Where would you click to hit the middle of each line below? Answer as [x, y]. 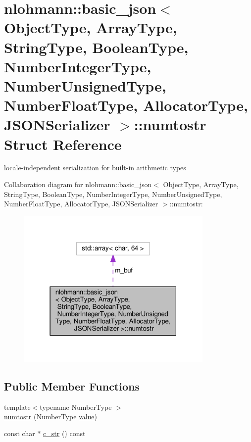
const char [20, 433]
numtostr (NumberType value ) [51, 417]
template [17, 407]
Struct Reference [63, 144]
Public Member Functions [72, 386]
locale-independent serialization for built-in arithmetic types [95, 168]
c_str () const [64, 433]
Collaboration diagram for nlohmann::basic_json [78, 184]
